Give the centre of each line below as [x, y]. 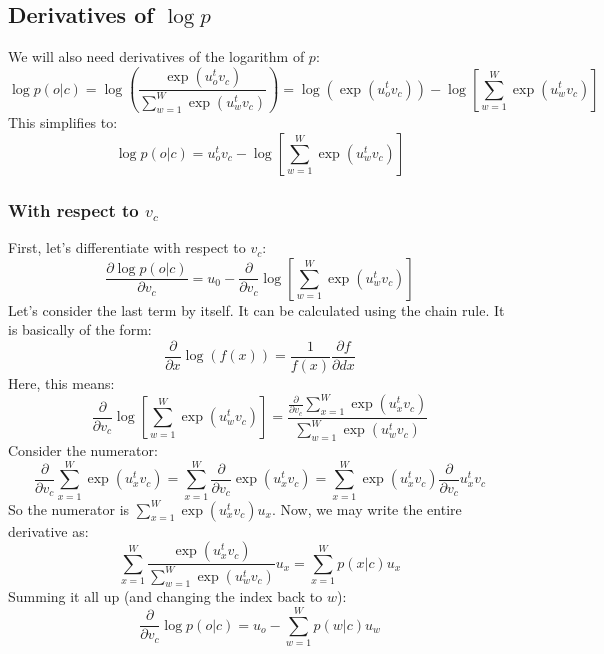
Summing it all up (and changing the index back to [165, 596]
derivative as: [48, 530]
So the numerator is [69, 508]
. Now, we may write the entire [366, 508]
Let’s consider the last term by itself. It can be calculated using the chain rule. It [256, 309]
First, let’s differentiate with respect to [127, 247]
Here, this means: [61, 382]
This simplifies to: [63, 122]
